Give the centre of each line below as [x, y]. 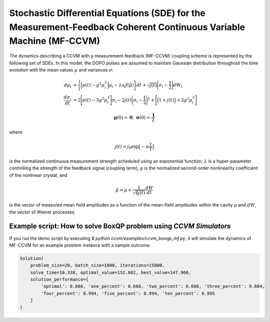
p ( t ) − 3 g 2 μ [95, 99]
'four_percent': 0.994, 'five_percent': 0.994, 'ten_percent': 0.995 [128, 293]
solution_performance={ [59, 279]
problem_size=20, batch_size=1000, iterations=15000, [97, 265]
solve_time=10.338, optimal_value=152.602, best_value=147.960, [111, 272]
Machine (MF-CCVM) [54, 41]
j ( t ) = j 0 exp [127, 147]
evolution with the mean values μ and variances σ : [61, 69]
